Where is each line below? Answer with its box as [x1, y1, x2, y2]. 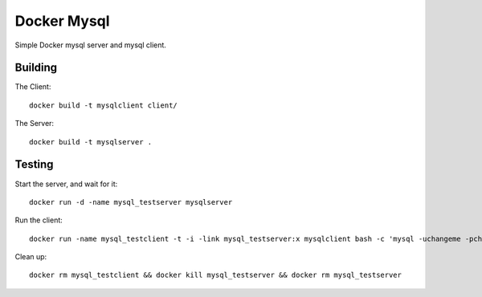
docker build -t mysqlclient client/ [29, 100, 178, 110]
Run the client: [14, 215, 63, 225]
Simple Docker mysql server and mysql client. [14, 40, 166, 50]
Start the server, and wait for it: [14, 179, 118, 189]
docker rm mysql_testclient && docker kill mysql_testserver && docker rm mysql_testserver [29, 271, 402, 280]
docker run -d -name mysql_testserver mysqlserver [29, 197, 233, 206]
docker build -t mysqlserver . [29, 137, 153, 146]
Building [14, 61, 58, 75]
